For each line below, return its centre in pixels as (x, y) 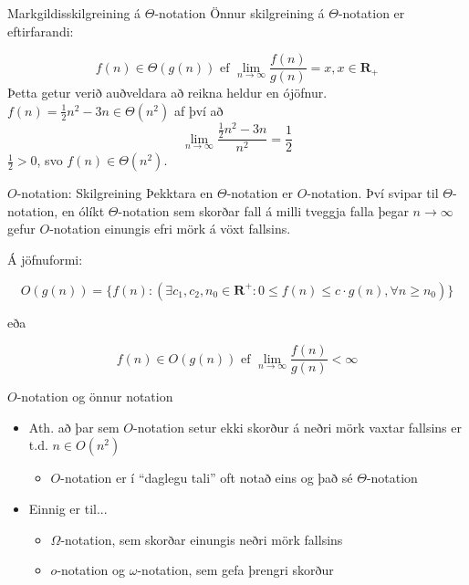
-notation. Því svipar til (373, 193)
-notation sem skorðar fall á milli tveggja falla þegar (263, 210)
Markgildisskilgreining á (74, 13)
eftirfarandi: (41, 31)
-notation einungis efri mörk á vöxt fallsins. (170, 229)
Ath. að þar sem (74, 427)
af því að (198, 110)
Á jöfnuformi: (45, 259)
